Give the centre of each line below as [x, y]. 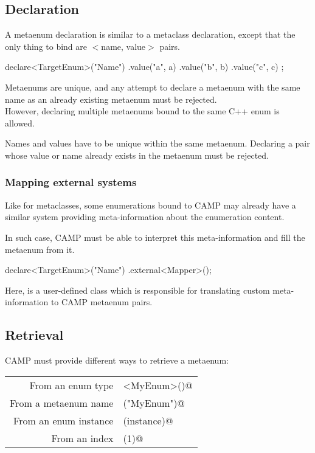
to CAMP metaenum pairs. [102, 302]
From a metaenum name [62, 403]
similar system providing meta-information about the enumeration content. [145, 217]
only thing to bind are [46, 46]
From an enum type [71, 385]
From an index [82, 438]
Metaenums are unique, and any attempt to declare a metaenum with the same [153, 87]
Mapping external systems [71, 182]
